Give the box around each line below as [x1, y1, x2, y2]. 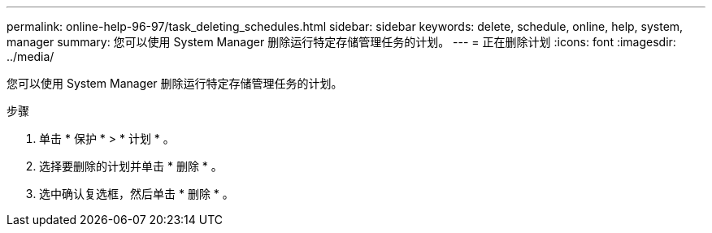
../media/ [7, 50, 54, 63]
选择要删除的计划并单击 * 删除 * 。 [39, 159, 223, 173]
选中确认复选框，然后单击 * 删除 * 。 [39, 187, 234, 201]
